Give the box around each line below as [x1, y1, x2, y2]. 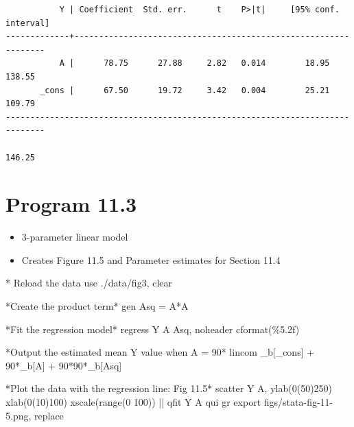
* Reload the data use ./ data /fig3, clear [5, 276, 173, 290]
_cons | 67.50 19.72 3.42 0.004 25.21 [40, 85, 330, 95]
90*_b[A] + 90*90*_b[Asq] [5, 358, 122, 372]
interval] [5, 18, 50, 28]
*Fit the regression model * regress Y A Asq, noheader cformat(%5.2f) [5, 321, 300, 336]
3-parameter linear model [21, 230, 128, 244]
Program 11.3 [5, 190, 137, 218]
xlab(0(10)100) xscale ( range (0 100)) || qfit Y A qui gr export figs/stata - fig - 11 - [5, 395, 333, 408]
